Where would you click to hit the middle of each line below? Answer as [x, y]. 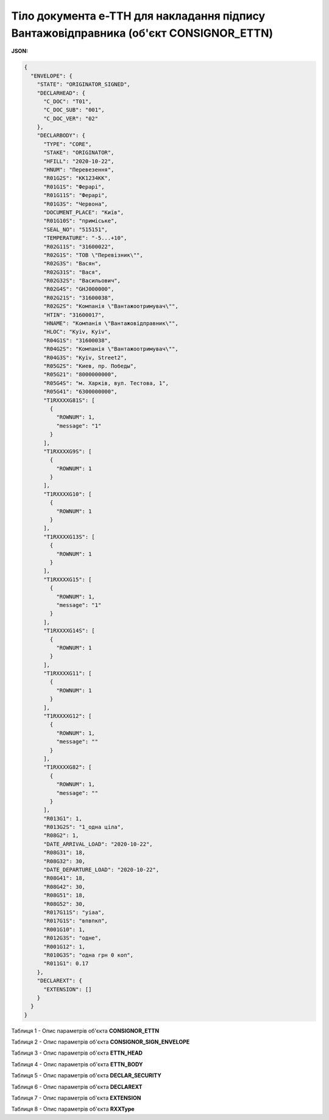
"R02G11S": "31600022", [79, 246]
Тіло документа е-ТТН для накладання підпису [138, 16]
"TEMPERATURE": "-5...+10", [85, 238]
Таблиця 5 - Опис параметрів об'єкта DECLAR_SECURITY [86, 1075]
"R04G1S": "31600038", [77, 340]
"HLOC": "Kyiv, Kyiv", [77, 332]
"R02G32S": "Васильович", [82, 281]
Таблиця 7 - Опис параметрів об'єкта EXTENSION [76, 1098]
